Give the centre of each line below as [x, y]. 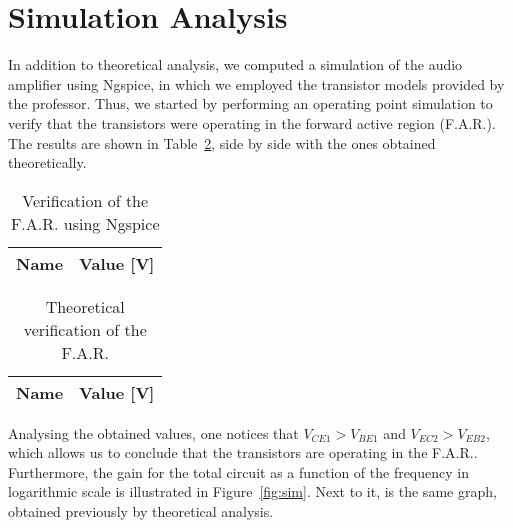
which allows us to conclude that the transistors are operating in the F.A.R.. [243, 452]
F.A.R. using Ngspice [85, 223]
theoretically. [47, 162]
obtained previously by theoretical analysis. [141, 511]
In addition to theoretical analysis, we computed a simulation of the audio [235, 64]
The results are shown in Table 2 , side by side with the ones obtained [222, 142]
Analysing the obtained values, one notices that [153, 432]
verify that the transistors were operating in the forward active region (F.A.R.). [252, 122]
